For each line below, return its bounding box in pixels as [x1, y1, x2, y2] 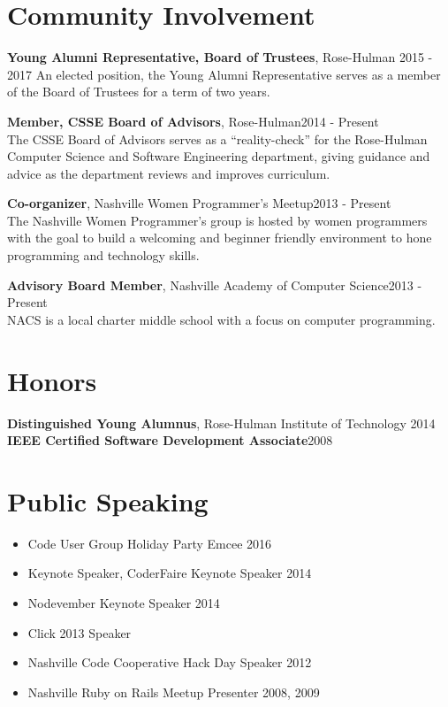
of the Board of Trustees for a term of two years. [7, 82, 270, 101]
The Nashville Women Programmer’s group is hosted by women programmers [7, 211, 428, 229]
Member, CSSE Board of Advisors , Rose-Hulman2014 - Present [7, 111, 379, 130]
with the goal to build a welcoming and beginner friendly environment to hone [7, 228, 432, 247]
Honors [7, 362, 97, 398]
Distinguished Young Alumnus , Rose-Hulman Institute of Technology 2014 [7, 413, 436, 432]
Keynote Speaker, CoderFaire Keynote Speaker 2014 [27, 564, 312, 582]
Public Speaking [7, 482, 209, 519]
